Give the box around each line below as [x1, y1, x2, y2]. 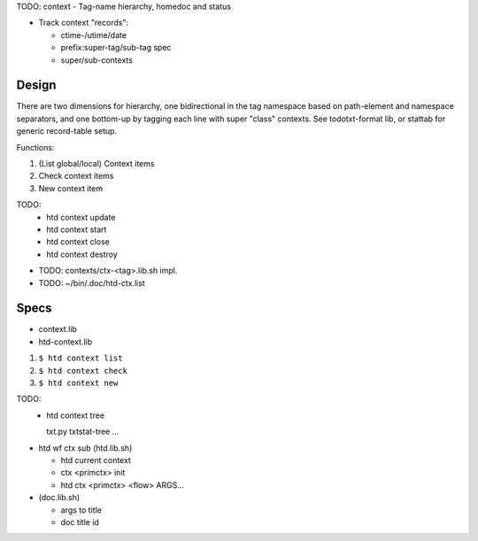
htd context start [46, 224, 107, 235]
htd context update [46, 212, 116, 222]
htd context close [46, 236, 110, 247]
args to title [60, 505, 102, 515]
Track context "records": [38, 18, 129, 28]
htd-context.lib [38, 336, 93, 347]
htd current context [60, 454, 132, 465]
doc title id [60, 516, 99, 527]
